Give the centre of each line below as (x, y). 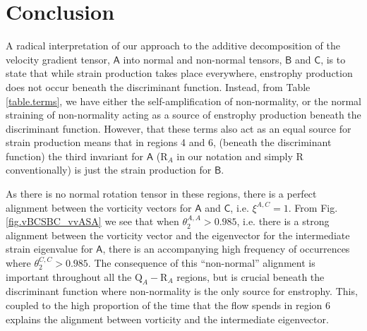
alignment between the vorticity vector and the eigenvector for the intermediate (178, 235)
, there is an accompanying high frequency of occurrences (226, 249)
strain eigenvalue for (49, 249)
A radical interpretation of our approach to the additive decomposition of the (173, 46)
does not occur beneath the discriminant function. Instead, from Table (158, 86)
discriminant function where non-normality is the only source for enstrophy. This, (182, 291)
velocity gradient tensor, (58, 59)
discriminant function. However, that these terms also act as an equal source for (179, 128)
